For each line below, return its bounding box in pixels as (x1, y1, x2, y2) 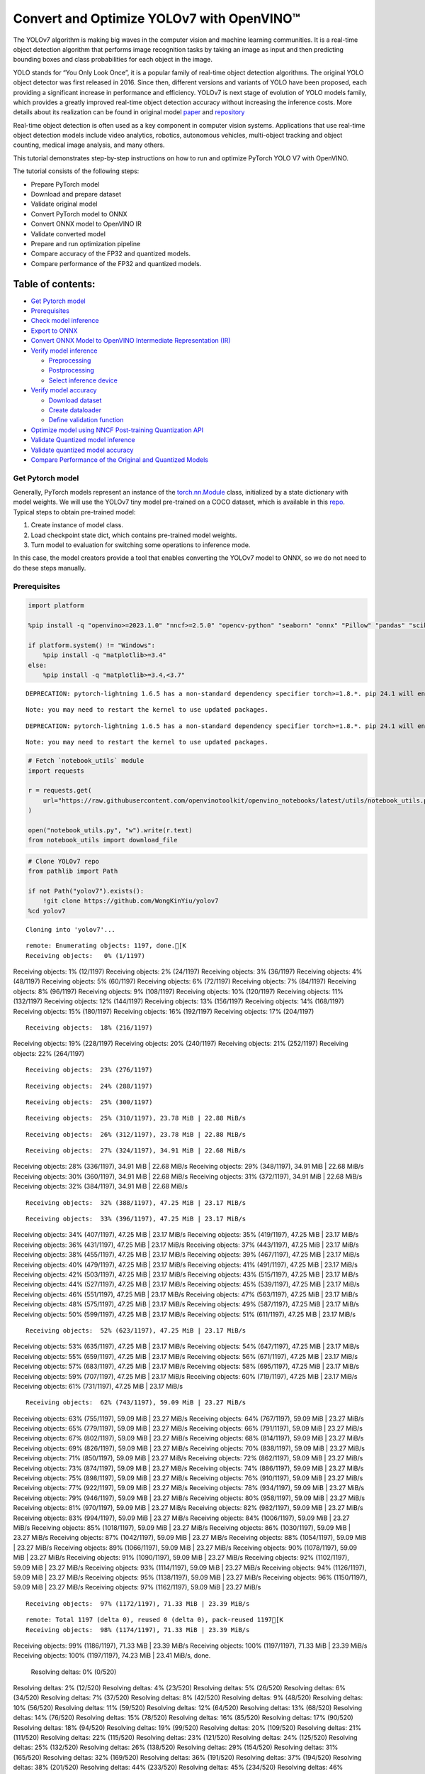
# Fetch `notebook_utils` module (28, 756, 144, 765)
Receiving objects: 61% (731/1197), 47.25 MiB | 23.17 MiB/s (13, 1382, 183, 1390)
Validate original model (30, 199, 98, 209)
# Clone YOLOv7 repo (28, 857, 99, 865)
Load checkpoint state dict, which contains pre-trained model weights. (30, 531, 237, 539)
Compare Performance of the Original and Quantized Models (30, 455, 209, 464)
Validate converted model (30, 229, 106, 238)
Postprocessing (48, 366, 95, 375)
